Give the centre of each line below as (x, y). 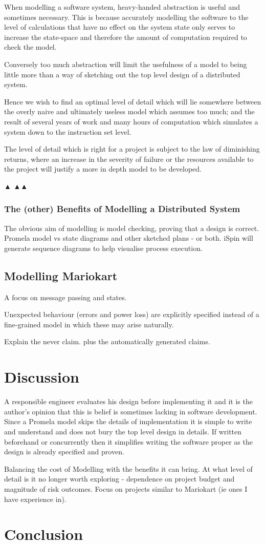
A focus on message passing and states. (65, 297)
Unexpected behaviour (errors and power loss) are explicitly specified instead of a (132, 314)
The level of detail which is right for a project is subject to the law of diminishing (132, 149)
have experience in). (35, 499)
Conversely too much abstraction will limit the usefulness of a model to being (126, 64)
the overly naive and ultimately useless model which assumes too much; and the (129, 111)
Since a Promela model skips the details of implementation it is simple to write (128, 421)
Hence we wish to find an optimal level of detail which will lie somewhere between (133, 101)
